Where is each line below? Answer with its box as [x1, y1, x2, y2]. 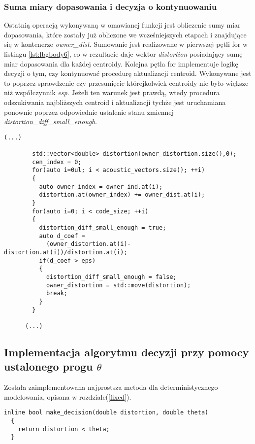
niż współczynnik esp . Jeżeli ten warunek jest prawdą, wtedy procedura [4, 87, 220, 98]
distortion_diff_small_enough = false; [46, 273, 177, 280]
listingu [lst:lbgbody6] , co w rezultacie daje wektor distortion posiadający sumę [4, 49, 243, 59]
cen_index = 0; [32, 158, 82, 166]
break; [46, 290, 67, 297]
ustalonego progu [4, 359, 93, 374]
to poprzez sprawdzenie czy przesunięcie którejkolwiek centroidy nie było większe [4, 77, 249, 88]
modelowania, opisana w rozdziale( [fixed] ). [4, 391, 131, 402]
